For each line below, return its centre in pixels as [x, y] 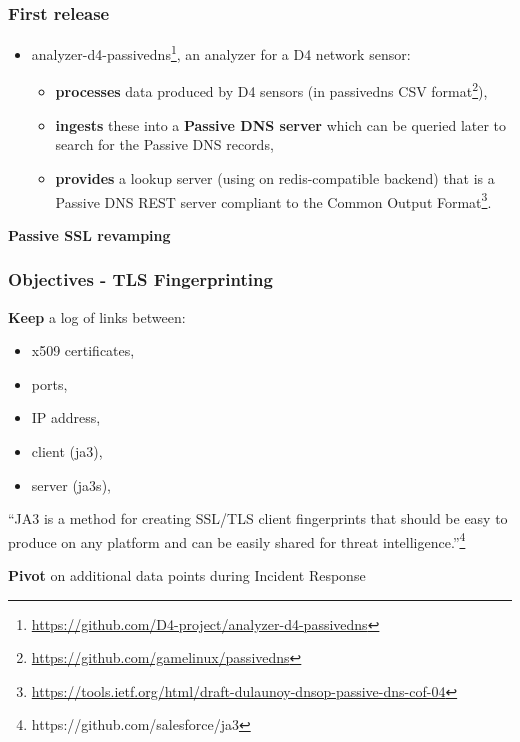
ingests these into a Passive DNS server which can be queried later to [281, 124]
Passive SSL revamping [89, 234]
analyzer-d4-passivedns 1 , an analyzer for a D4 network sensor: [221, 52]
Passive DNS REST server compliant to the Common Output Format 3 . [273, 200]
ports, [49, 383]
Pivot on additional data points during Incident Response [187, 574]
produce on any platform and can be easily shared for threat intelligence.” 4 [237, 540]
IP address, [66, 417]
